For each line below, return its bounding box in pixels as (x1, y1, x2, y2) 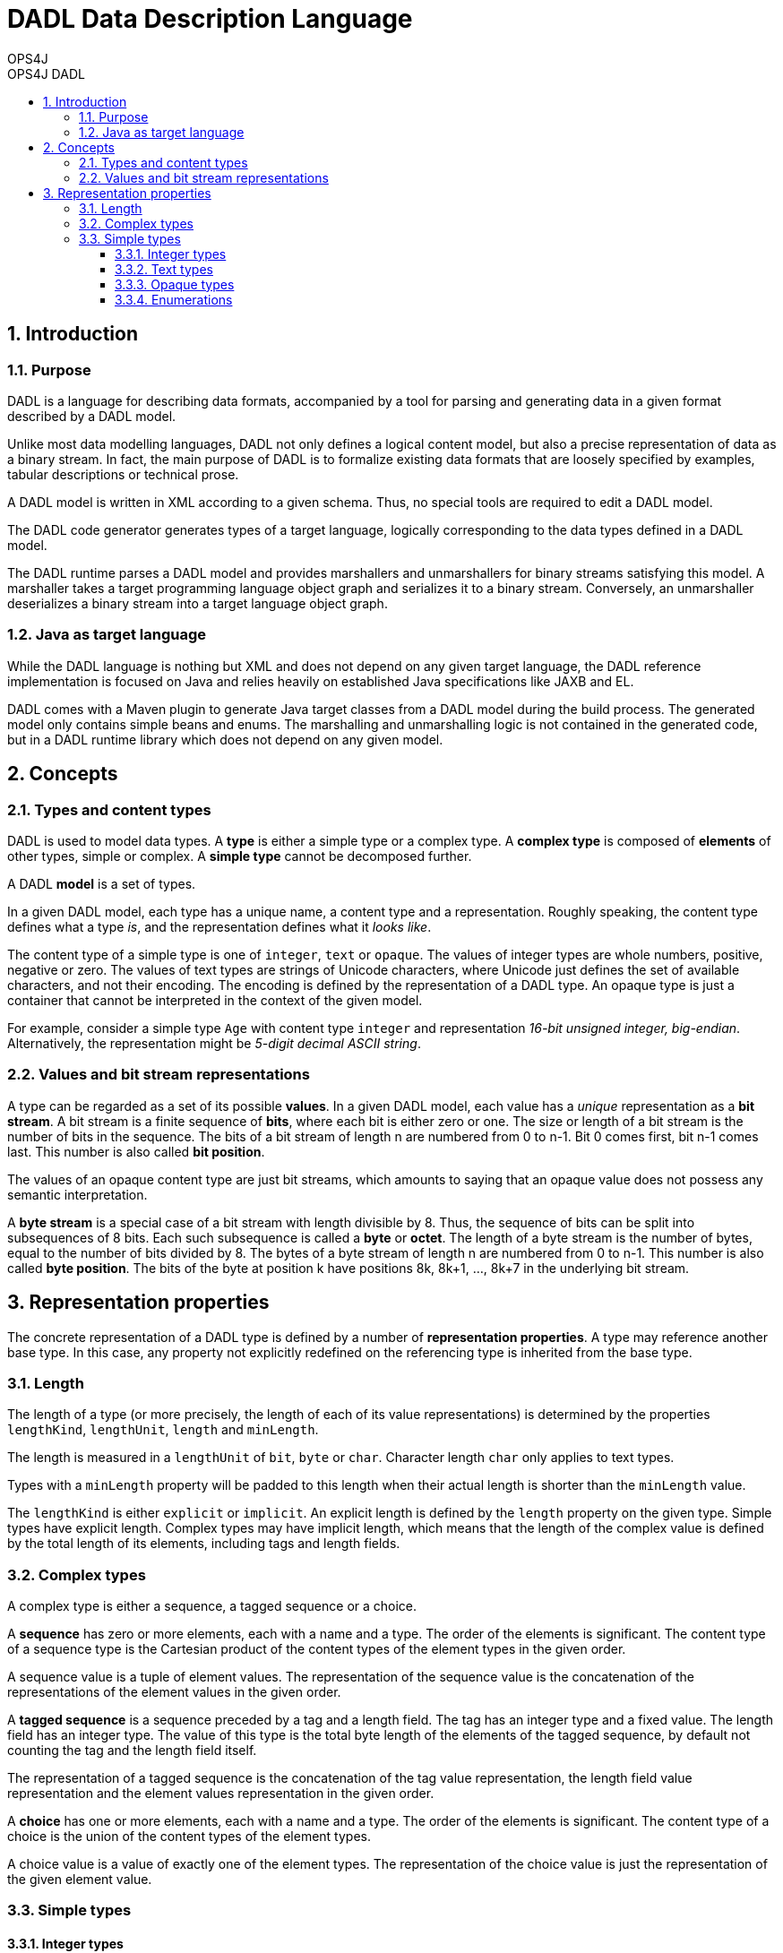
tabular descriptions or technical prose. (7, 466, 239, 482)
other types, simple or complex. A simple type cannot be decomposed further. (7, 847, 472, 864)
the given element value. (7, 1871, 152, 1888)
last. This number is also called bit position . (7, 1143, 265, 1159)
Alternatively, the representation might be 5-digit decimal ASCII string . (7, 1035, 421, 1051)
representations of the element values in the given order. (7, 1684, 341, 1700)
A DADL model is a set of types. (7, 875, 196, 891)
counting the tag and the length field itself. (7, 1742, 257, 1759)
